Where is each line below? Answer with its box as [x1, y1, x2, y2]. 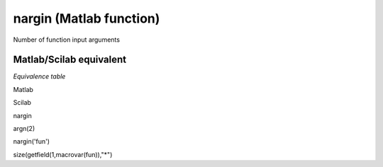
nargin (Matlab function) [13, 11, 160, 26]
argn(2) [13, 125, 35, 133]
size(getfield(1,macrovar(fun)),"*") [13, 150, 113, 159]
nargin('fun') [13, 137, 50, 146]
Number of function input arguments [13, 35, 121, 44]
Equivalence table [13, 72, 66, 81]
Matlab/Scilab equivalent [13, 54, 127, 66]
